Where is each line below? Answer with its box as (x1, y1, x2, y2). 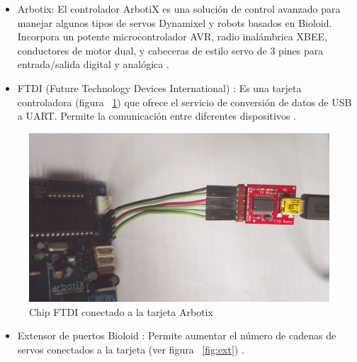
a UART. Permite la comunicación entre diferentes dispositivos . (17, 108, 296, 123)
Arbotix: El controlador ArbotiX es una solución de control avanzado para (17, 1, 341, 16)
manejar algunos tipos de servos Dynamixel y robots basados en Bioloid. (17, 15, 332, 30)
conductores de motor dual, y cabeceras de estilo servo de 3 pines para (17, 43, 324, 57)
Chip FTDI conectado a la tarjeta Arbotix (29, 304, 213, 319)
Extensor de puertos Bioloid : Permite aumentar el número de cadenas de (17, 328, 336, 343)
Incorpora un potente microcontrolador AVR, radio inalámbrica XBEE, (17, 29, 327, 44)
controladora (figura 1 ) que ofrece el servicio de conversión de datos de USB (17, 94, 352, 109)
